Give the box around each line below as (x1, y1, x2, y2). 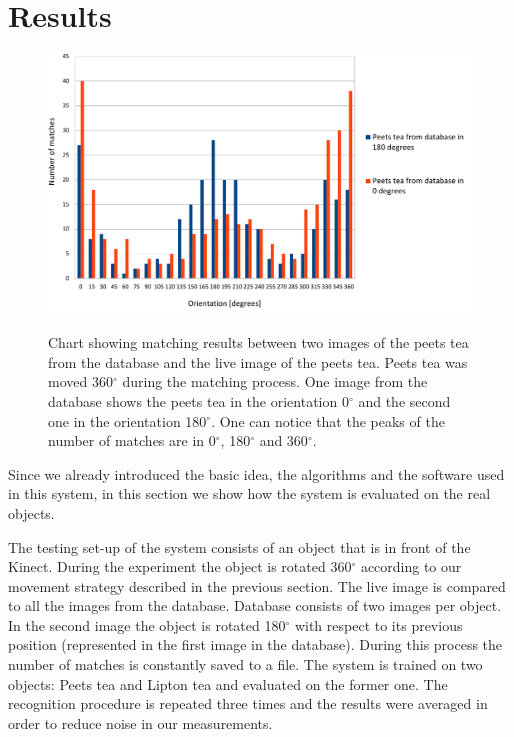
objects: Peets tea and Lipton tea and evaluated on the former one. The (8, 673, 448, 694)
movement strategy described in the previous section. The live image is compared (8, 575, 506, 596)
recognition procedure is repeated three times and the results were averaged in (8, 693, 488, 714)
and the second (358, 390, 451, 411)
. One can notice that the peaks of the (211, 410, 445, 431)
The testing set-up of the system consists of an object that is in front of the (8, 536, 471, 557)
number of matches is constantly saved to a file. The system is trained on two (8, 654, 483, 675)
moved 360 (48, 371, 113, 392)
